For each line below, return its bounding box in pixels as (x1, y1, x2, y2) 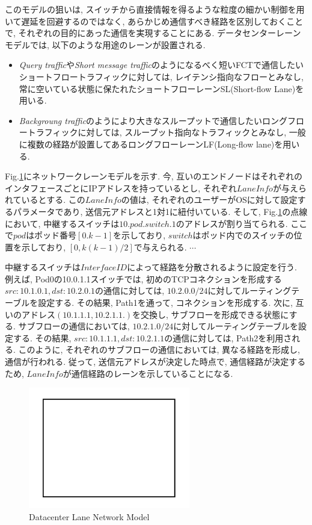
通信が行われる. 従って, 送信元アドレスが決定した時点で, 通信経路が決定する (5, 355, 306, 368)
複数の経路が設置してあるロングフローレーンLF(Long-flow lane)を (27, 137, 283, 150)
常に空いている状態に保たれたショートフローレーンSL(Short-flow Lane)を (19, 82, 304, 95)
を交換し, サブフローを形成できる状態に (132, 308, 289, 320)
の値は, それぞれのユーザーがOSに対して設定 (121, 193, 298, 206)
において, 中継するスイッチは (5, 217, 120, 229)
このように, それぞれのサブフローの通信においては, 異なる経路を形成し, (18, 343, 300, 356)
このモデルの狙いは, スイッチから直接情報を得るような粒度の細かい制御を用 (5, 3, 305, 15)
